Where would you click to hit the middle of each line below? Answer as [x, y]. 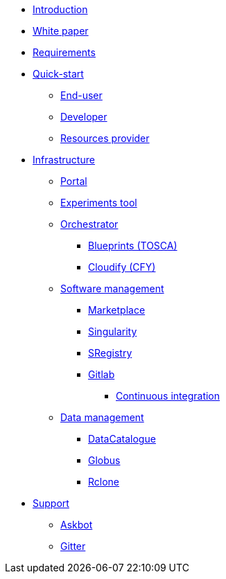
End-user [81, 95]
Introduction [60, 9]
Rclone [104, 482]
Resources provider [105, 138]
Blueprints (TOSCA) [133, 246]
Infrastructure [64, 160]
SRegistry [110, 353]
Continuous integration [168, 396]
